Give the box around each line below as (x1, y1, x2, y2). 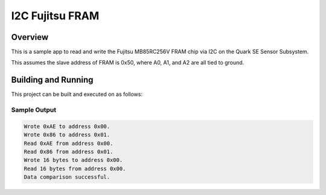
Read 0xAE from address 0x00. (24, 139, 113, 147)
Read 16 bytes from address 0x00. (24, 165, 126, 172)
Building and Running (11, 75, 94, 85)
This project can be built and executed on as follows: (11, 91, 143, 98)
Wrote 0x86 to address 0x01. (24, 132, 110, 138)
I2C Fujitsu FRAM (11, 9, 100, 22)
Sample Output (11, 106, 57, 114)
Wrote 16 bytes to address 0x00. (24, 157, 123, 164)
